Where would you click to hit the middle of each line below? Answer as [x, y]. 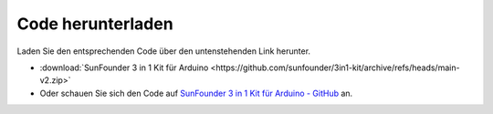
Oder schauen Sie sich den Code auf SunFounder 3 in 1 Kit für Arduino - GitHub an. [196, 93]
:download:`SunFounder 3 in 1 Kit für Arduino [124, 67]
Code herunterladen [95, 24]
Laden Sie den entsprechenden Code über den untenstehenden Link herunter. [163, 51]
